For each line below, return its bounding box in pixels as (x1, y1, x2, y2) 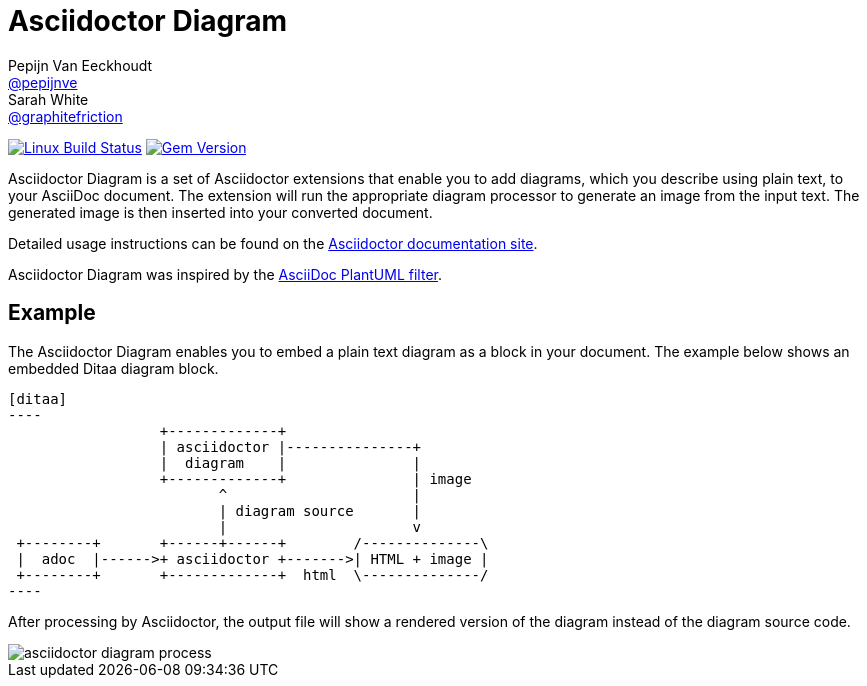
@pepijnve (8, 73, 78, 91)
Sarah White (8, 90, 89, 108)
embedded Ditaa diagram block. (8, 359, 219, 377)
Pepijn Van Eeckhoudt (8, 56, 153, 74)
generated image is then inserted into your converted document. (8, 203, 433, 221)
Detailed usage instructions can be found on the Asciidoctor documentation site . (8, 234, 538, 252)
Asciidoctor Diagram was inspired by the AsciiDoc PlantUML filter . (8, 265, 442, 283)
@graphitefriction (8, 107, 123, 125)
